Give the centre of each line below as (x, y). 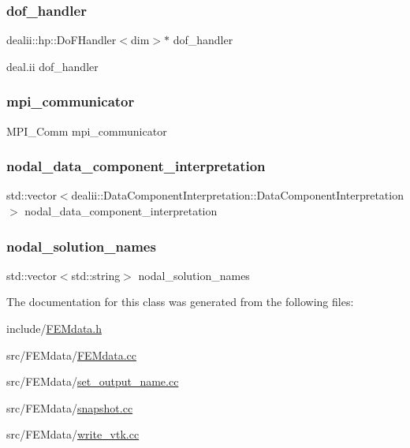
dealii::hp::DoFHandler (61, 40)
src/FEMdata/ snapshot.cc (70, 407)
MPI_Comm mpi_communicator (87, 131)
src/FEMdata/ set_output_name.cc (93, 381)
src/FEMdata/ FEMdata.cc (72, 355)
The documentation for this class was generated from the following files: (180, 302)
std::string (96, 275)
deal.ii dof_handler (52, 66)
